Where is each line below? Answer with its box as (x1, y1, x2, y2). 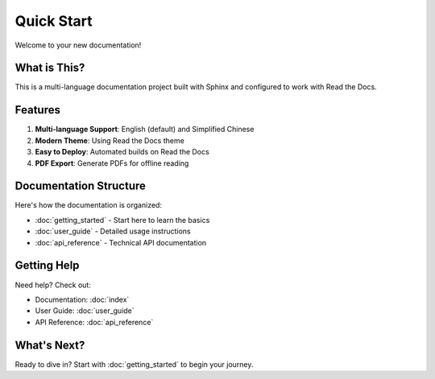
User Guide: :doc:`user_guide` (35, 306, 135, 315)
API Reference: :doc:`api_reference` (35, 317, 154, 327)
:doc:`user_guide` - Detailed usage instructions (35, 226, 191, 237)
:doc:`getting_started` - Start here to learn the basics (35, 215, 210, 225)
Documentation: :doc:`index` (35, 295, 130, 304)
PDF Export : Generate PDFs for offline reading (35, 158, 189, 168)
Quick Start (14, 12, 93, 30)
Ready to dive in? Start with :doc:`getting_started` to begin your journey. (14, 359, 254, 369)
